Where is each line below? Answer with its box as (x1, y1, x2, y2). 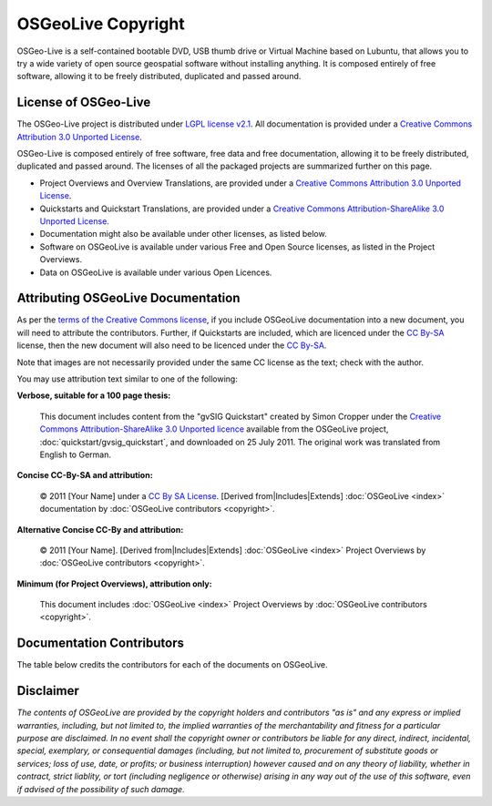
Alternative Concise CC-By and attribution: (16, 524, 184, 535)
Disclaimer (16, 683, 79, 699)
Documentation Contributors (16, 636, 185, 651)
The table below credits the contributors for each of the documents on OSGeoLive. (16, 659, 328, 670)
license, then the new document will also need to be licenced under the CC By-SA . (16, 340, 327, 351)
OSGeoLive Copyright (16, 14, 186, 34)
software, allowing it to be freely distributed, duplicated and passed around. (16, 71, 302, 82)
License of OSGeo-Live (16, 95, 151, 110)
